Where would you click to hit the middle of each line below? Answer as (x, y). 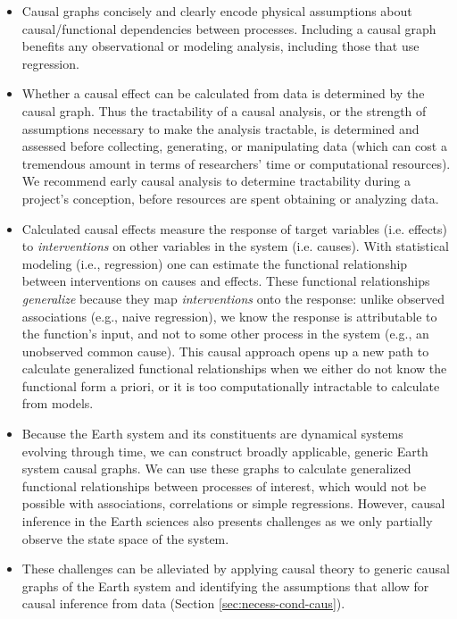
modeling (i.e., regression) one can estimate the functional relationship (215, 263)
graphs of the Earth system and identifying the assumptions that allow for (225, 586)
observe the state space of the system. (125, 538)
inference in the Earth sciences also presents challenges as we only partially (227, 521)
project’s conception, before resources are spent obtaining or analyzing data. (230, 198)
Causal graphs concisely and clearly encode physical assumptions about (217, 11)
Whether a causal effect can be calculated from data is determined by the (223, 93)
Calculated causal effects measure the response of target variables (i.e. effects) (235, 228)
